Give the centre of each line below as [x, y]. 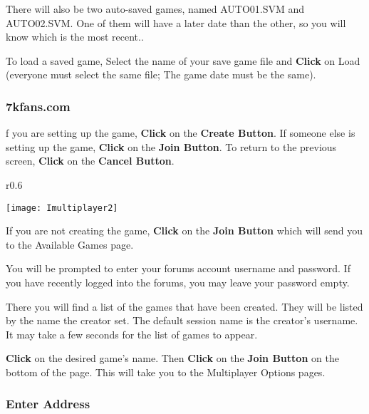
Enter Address [48, 404]
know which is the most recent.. [75, 37]
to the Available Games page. [70, 244]
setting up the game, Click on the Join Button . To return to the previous [171, 146]
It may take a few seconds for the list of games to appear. [132, 334]
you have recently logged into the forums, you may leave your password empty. [178, 282]
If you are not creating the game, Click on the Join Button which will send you [184, 231]
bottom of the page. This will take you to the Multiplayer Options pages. [166, 372]
